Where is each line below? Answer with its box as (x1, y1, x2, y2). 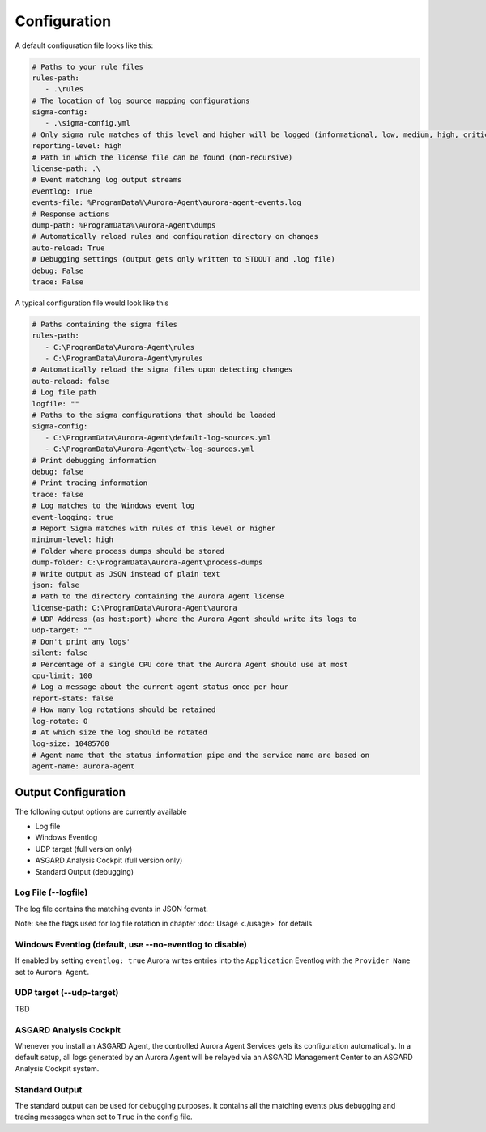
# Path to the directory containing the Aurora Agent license (32, 592, 284, 601)
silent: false (32, 649, 88, 657)
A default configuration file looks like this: (15, 40, 154, 50)
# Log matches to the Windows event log (32, 501, 194, 510)
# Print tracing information (32, 479, 148, 487)
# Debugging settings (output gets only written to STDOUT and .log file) (32, 255, 336, 264)
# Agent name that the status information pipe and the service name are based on (32, 750, 370, 760)
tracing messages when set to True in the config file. (15, 1112, 194, 1121)
